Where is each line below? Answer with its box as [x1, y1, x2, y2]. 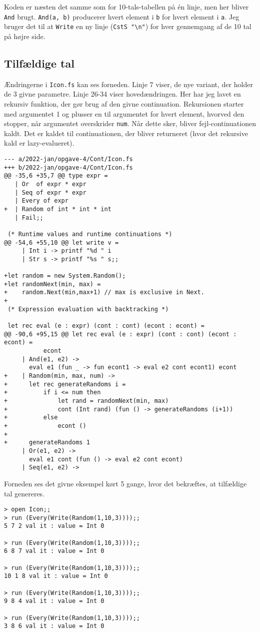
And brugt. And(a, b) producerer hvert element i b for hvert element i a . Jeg [4, 11, 239, 22]
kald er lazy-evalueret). [4, 138, 74, 148]
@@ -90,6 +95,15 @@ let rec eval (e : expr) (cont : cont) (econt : [4, 330, 237, 338]
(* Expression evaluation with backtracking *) [7, 305, 169, 313]
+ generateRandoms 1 [4, 439, 90, 446]
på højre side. [4, 31, 45, 41]
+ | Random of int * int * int [4, 205, 111, 213]
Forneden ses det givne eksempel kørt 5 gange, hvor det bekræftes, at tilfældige [4, 478, 247, 488]
